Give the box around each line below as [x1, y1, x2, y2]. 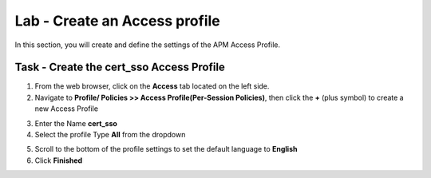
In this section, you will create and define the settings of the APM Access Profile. [14, 40, 281, 49]
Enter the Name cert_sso [34, 118, 117, 128]
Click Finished [34, 156, 83, 165]
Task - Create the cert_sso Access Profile [14, 61, 225, 74]
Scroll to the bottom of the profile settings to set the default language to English [34, 144, 298, 154]
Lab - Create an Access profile [14, 12, 221, 30]
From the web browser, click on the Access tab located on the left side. [34, 81, 270, 91]
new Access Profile [34, 104, 99, 113]
